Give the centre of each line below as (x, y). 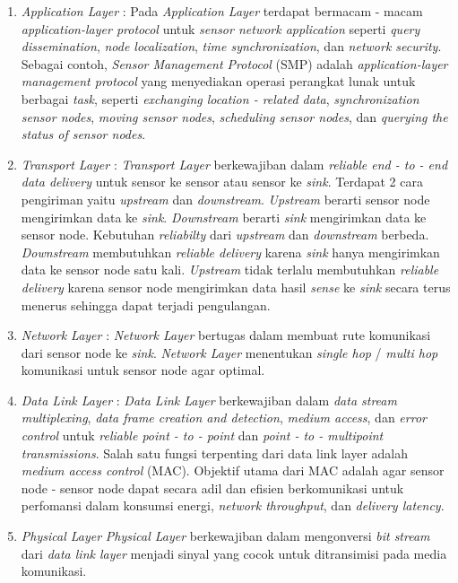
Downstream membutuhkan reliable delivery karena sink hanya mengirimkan (230, 252)
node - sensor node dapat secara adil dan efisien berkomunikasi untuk (212, 487)
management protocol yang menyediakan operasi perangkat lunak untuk (218, 81)
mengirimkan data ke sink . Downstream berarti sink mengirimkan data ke (224, 217)
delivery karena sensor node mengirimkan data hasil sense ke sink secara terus (236, 287)
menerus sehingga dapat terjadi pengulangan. (146, 305)
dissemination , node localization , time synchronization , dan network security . (231, 46)
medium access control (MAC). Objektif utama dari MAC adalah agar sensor (233, 470)
